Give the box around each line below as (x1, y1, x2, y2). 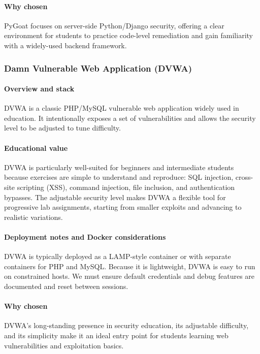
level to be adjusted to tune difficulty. (4, 122, 121, 133)
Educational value (4, 142, 68, 153)
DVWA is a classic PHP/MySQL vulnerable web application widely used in (4, 103, 239, 113)
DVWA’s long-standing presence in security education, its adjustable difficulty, (4, 320, 249, 331)
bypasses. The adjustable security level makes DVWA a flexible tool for (4, 191, 226, 202)
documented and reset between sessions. (4, 280, 128, 291)
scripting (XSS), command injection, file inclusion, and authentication (17, 181, 235, 192)
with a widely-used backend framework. (4, 40, 127, 50)
